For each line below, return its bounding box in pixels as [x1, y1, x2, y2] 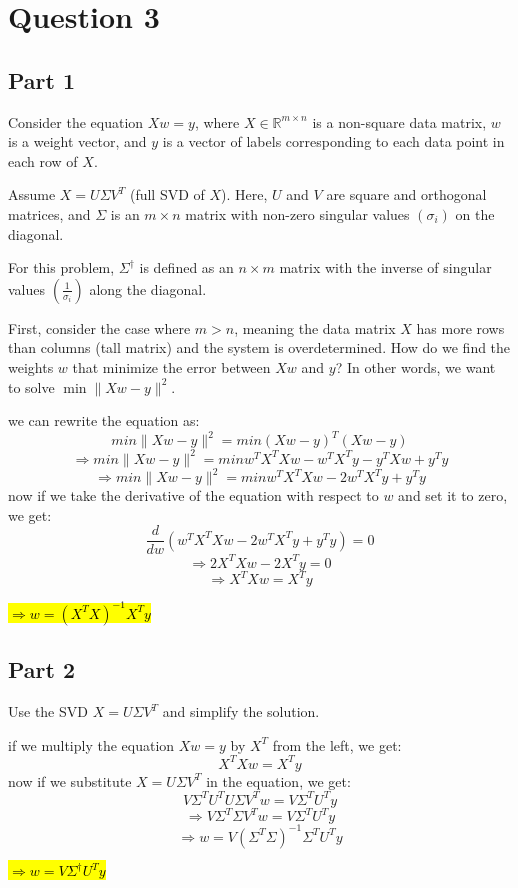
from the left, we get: [272, 734, 402, 755]
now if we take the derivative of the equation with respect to [8, 485, 379, 506]
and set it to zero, [398, 485, 508, 506]
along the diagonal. [89, 278, 207, 299]
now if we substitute [8, 770, 132, 791]
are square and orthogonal [326, 184, 487, 205]
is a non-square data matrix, [312, 111, 487, 132]
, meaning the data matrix [234, 317, 396, 338]
